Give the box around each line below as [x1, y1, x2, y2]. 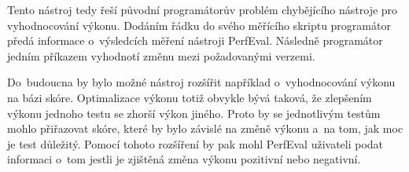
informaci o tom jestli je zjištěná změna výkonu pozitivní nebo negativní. [7, 151, 361, 167]
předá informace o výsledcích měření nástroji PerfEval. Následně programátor [7, 32, 383, 49]
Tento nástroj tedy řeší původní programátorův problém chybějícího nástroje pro [7, 2, 398, 17]
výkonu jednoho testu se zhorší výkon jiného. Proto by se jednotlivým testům [7, 104, 381, 121]
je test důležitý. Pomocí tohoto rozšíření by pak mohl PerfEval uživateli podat [7, 135, 384, 152]
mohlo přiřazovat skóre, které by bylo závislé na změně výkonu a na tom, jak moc [7, 120, 403, 137]
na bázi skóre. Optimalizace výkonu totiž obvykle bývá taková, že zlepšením [7, 89, 372, 105]
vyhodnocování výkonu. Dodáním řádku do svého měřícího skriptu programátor [7, 16, 391, 33]
